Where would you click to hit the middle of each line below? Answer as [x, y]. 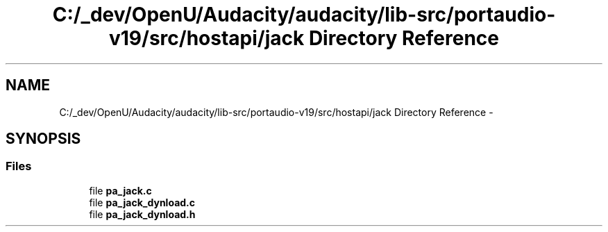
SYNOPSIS [43, 139]
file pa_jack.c [120, 190]
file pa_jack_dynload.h [142, 214]
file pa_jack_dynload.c [142, 202]
